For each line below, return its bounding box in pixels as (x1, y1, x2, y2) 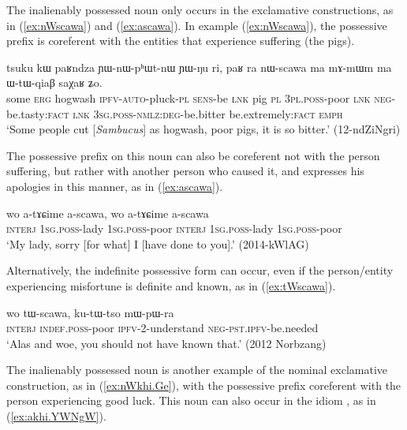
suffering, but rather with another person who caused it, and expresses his (6, 163, 364, 179)
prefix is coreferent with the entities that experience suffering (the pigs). (6, 32, 355, 49)
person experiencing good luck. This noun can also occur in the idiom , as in (6, 392, 376, 409)
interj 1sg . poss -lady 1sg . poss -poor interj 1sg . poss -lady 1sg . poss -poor (6, 220, 342, 237)
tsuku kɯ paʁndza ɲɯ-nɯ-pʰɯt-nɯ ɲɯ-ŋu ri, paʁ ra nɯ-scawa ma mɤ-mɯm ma (6, 58, 392, 75)
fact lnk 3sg (47, 105, 110, 122)
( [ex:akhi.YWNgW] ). (6, 408, 106, 424)
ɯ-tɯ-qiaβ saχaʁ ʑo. (6, 74, 103, 91)
